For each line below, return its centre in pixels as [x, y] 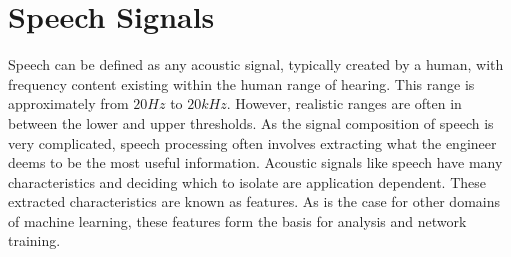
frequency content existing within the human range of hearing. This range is [241, 83]
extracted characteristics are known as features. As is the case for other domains [254, 201]
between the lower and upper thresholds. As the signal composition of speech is [251, 122]
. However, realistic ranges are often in [344, 103]
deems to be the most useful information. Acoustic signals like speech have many [255, 162]
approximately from [68, 103]
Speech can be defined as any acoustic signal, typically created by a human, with [256, 64]
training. [34, 240]
